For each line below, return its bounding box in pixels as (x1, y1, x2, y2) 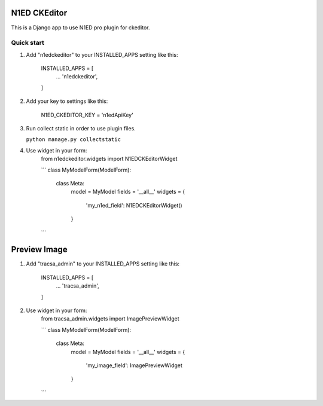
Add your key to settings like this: (26, 97, 108, 105)
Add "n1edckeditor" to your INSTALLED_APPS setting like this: (26, 51, 178, 58)
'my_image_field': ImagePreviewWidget (86, 362, 182, 369)
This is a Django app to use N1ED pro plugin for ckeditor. (11, 24, 150, 31)
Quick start (11, 39, 45, 47)
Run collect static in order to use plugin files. (26, 125, 136, 132)
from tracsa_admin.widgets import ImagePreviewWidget (41, 315, 179, 322)
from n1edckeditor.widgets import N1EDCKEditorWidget (41, 155, 178, 163)
